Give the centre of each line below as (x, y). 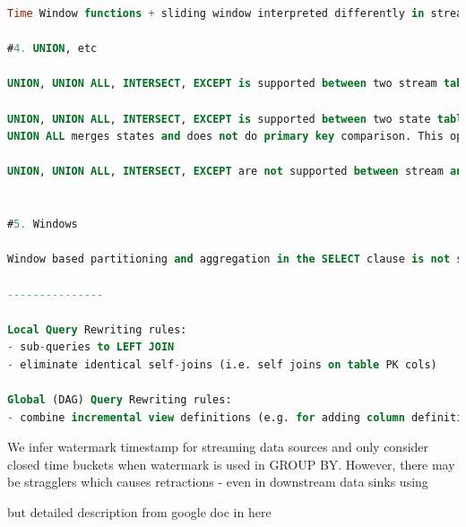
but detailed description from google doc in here (139, 512)
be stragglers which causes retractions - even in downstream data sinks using (218, 482)
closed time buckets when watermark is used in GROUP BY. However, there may (231, 464)
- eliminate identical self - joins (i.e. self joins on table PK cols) (222, 364)
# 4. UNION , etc (52, 49)
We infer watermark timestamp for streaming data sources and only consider (218, 447)
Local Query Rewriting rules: (97, 329)
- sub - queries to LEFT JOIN (91, 347)
